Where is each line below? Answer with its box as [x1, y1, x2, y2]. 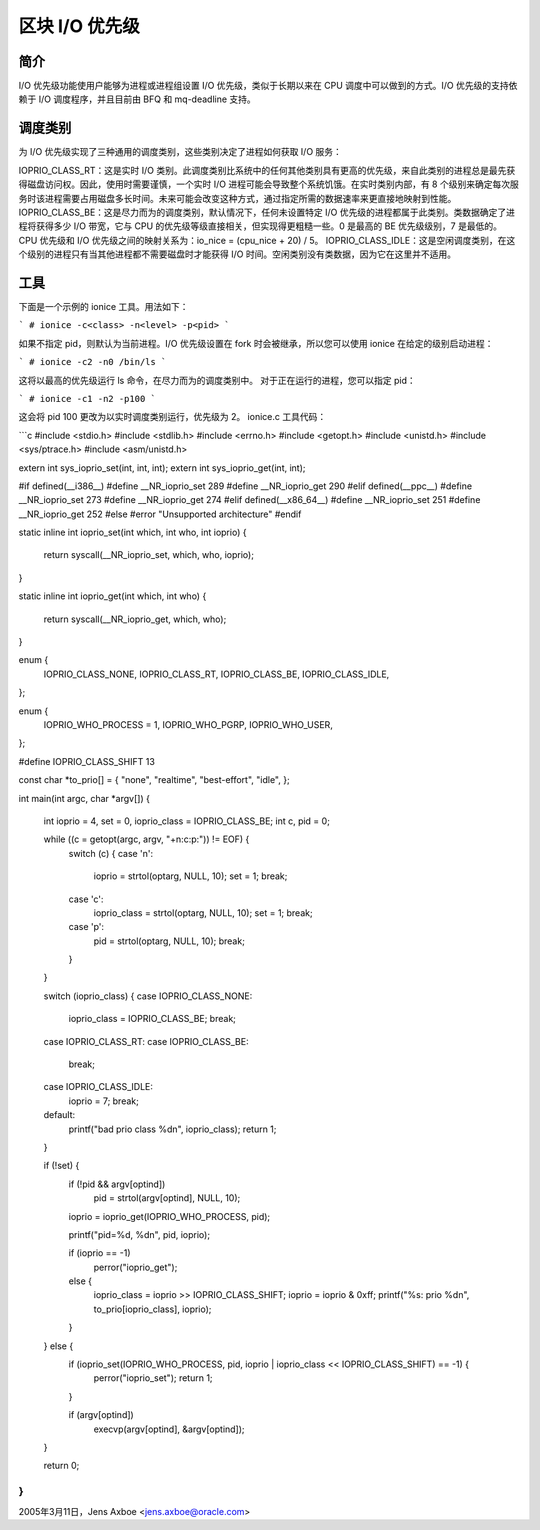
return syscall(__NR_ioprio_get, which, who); [43, 613, 227, 625]
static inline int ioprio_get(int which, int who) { [18, 590, 207, 602]
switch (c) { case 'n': [68, 847, 154, 859]
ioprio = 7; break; [68, 1095, 139, 1107]
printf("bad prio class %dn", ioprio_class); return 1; [68, 1123, 277, 1135]
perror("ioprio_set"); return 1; [93, 1372, 214, 1384]
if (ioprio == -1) [68, 1247, 131, 1259]
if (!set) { [43, 1160, 80, 1172]
